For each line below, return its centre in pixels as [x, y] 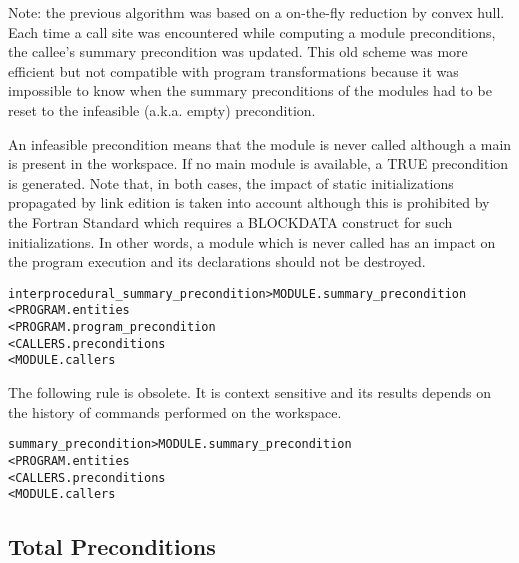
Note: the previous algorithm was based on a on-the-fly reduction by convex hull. [256, 12]
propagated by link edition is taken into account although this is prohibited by [249, 202]
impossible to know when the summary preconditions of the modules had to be [250, 90]
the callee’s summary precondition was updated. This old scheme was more [238, 51]
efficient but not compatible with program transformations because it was [233, 70]
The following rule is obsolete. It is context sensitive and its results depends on [249, 392]
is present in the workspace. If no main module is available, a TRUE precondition [258, 163]
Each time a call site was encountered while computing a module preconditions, [252, 31]
